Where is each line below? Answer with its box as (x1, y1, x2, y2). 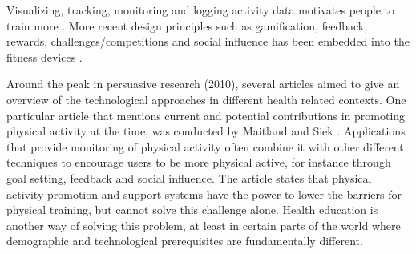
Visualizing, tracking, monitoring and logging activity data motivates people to (6, 2, 395, 18)
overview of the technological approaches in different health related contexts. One (6, 91, 406, 107)
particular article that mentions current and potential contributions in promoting (6, 107, 406, 123)
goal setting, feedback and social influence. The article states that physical (6, 169, 372, 186)
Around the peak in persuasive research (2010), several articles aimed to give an (6, 75, 400, 92)
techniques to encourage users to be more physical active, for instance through (6, 154, 391, 171)
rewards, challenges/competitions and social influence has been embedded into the (6, 33, 410, 50)
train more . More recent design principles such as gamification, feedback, (6, 17, 368, 34)
